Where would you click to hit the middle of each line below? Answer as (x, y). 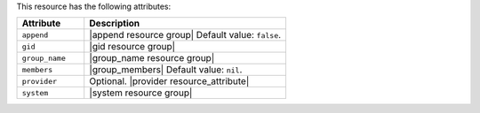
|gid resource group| (132, 47)
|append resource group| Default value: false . (185, 35)
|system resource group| (141, 93)
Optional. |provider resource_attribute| (169, 81)
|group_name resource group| (152, 58)
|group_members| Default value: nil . (166, 70)
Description (115, 24)
